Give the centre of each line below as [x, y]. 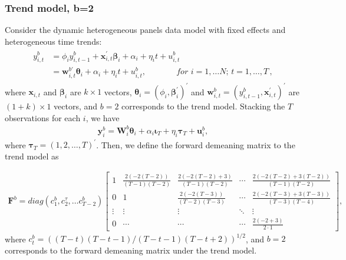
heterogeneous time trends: [53, 41]
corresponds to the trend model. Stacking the [203, 106]
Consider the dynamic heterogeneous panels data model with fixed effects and [145, 30]
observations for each [43, 117]
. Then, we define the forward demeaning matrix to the [196, 144]
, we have [103, 117]
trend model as [32, 156]
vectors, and [76, 106]
